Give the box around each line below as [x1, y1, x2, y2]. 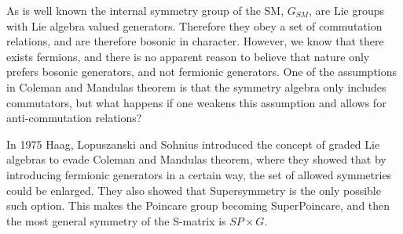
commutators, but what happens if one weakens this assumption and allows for [6, 94, 387, 110]
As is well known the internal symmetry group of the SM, [6, 2, 284, 18]
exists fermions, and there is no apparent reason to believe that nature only [6, 48, 370, 64]
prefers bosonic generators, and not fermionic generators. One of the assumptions [6, 63, 398, 80]
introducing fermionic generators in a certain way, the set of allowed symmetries [6, 166, 392, 182]
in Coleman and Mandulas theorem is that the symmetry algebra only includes [6, 78, 387, 95]
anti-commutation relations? [6, 110, 142, 126]
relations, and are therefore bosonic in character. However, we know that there [6, 33, 384, 49]
